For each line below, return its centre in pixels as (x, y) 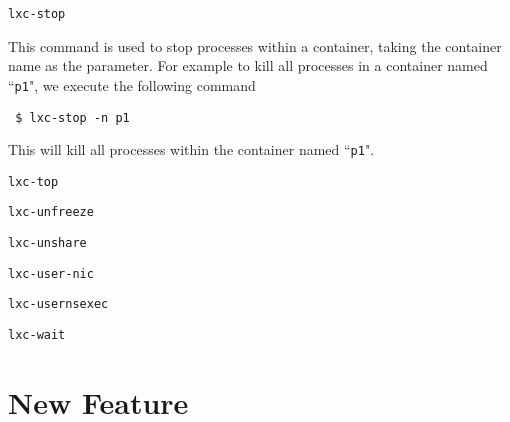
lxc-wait (37, 335)
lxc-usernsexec (58, 304)
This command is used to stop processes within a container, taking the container (255, 45)
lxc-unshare (47, 243)
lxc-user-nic (51, 273)
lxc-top (33, 181)
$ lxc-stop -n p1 (72, 117)
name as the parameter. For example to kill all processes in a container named (248, 65)
